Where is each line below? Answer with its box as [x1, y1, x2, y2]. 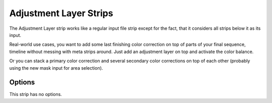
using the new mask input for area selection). [9, 65, 103, 71]
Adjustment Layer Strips [9, 8, 113, 19]
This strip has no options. [9, 91, 62, 97]
